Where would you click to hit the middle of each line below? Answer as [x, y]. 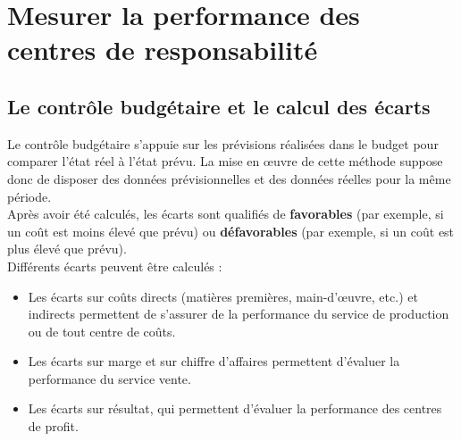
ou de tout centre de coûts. [102, 331]
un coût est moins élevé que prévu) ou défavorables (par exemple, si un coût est [231, 231]
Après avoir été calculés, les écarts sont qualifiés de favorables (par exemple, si [226, 214]
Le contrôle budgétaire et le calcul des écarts [219, 106]
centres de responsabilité [163, 50]
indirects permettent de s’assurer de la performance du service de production [239, 314]
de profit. [53, 426]
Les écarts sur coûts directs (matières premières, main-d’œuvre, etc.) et [223, 296]
